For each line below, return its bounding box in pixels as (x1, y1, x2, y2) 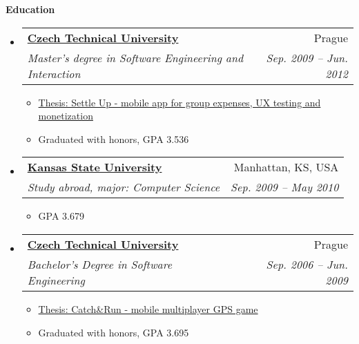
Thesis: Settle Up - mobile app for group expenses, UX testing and (38, 95, 321, 109)
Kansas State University (27, 159, 162, 175)
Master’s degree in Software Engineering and (27, 49, 244, 66)
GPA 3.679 (38, 209, 85, 223)
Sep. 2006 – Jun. (266, 256, 348, 272)
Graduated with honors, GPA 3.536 (38, 131, 189, 146)
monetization (38, 108, 93, 123)
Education (6, 2, 55, 16)
